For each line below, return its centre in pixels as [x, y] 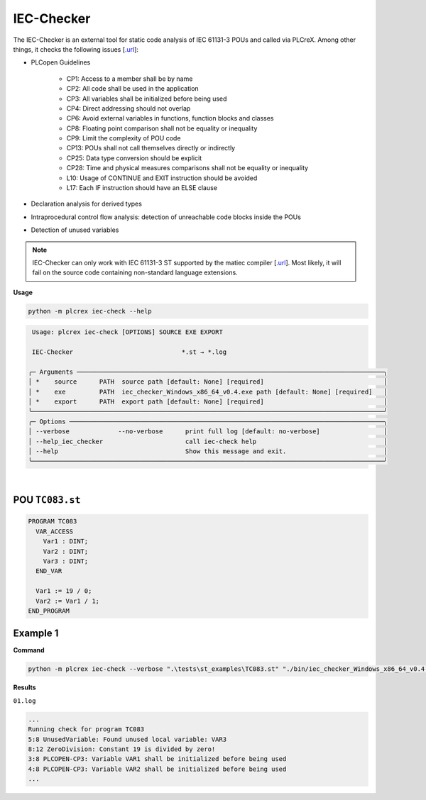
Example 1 [36, 634]
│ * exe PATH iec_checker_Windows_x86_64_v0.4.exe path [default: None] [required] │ [208, 391]
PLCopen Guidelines [61, 62]
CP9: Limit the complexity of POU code [124, 138]
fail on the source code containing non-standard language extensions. [135, 272]
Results [24, 687]
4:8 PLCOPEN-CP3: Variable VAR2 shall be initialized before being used [157, 769]
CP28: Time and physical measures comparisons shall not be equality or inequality [187, 168]
